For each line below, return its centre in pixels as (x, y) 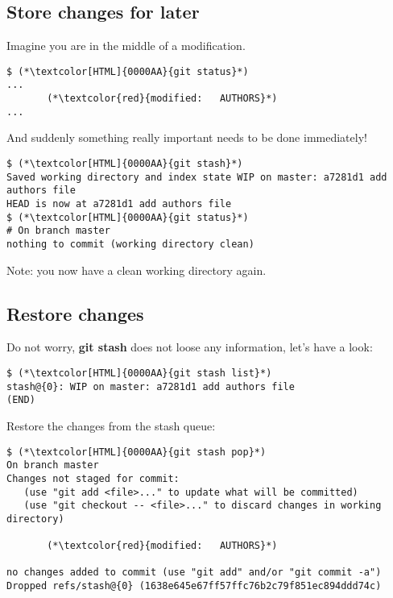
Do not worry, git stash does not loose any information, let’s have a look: (190, 347)
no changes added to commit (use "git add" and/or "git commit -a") (194, 573)
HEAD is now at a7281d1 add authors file (119, 203)
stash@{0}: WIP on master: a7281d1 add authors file (151, 386)
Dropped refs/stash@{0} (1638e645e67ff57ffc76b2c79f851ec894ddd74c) (194, 586)
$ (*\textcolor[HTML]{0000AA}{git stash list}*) (139, 373)
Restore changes (75, 313)
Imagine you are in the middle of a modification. (126, 46)
